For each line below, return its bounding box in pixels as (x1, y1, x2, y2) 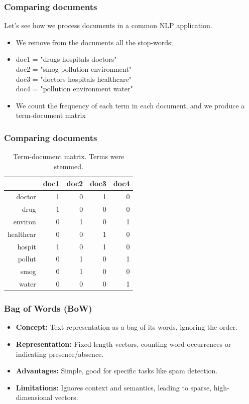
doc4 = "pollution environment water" (16, 83, 133, 94)
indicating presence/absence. (16, 348, 104, 359)
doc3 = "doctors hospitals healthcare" (16, 73, 132, 84)
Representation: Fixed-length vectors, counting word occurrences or (16, 339, 231, 349)
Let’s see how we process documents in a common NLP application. (4, 20, 212, 31)
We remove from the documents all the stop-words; (16, 37, 173, 47)
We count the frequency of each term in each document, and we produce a (16, 100, 245, 110)
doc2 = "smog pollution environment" (16, 64, 132, 74)
